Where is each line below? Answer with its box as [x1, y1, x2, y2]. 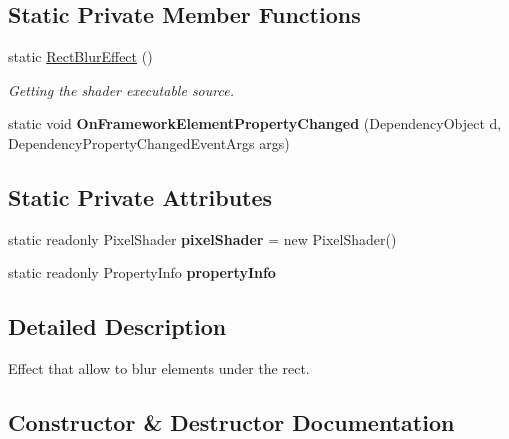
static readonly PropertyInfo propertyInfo [8, 262, 276, 283]
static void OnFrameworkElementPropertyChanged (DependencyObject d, [8, 113, 502, 134]
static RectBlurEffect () [8, 46, 153, 67]
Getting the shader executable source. [8, 79, 234, 100]
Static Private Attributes [8, 181, 273, 212]
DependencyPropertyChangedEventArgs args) [8, 132, 290, 153]
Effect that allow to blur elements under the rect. [8, 358, 310, 379]
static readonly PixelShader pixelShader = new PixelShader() [8, 228, 397, 249]
